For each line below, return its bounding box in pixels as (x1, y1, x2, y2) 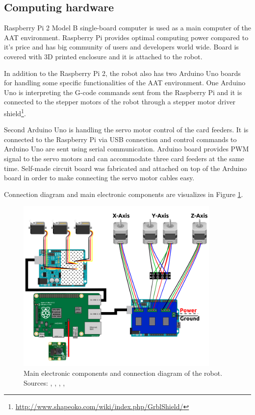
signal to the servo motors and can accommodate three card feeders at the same (4, 153, 244, 163)
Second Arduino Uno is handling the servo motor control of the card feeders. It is (4, 124, 249, 135)
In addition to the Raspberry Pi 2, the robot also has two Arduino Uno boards (4, 68, 241, 78)
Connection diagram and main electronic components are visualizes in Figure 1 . (4, 189, 243, 199)
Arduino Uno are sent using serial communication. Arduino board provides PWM (4, 144, 249, 154)
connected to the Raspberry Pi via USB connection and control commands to (4, 134, 237, 144)
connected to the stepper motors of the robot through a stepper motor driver (4, 97, 235, 107)
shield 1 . (4, 106, 26, 118)
